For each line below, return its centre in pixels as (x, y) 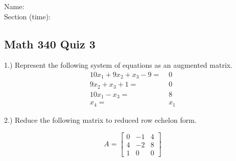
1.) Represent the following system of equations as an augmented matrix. (119, 65)
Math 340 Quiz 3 (50, 44)
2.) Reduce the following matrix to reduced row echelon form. (100, 119)
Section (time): (27, 16)
